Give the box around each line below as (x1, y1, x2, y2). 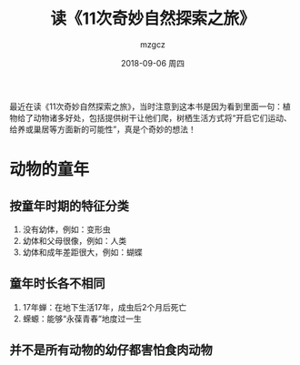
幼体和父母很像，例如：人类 (22, 235, 127, 246)
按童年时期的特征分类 (9, 198, 129, 214)
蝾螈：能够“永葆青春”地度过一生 (22, 313, 143, 324)
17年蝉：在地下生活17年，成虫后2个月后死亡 (22, 301, 187, 312)
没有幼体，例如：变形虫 (22, 224, 111, 235)
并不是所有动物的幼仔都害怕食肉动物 (9, 342, 213, 358)
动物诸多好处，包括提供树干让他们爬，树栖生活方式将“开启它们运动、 (33, 112, 293, 123)
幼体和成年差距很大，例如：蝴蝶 (22, 247, 143, 258)
